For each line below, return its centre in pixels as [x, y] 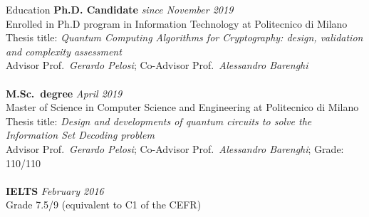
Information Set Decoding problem [80, 135]
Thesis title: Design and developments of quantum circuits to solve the [159, 121]
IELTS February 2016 [55, 190]
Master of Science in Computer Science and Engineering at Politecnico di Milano [182, 107]
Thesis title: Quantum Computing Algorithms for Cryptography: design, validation [184, 37]
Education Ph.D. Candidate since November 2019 [120, 9]
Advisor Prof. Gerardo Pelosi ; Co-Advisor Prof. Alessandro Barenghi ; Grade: [175, 148]
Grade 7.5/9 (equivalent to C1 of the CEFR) [104, 205]
